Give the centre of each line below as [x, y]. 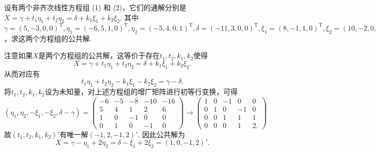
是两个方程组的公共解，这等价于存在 [99, 55]
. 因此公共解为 [161, 134]
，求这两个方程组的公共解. [48, 38]
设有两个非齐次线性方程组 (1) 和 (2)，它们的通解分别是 [95, 7]
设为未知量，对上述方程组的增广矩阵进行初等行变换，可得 [141, 92]
